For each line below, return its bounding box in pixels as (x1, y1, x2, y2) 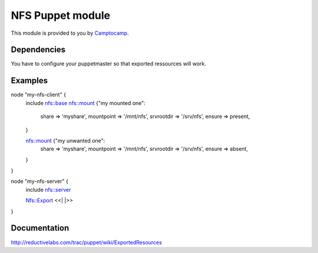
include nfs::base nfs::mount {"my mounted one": (25, 99, 145, 106)
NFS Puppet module (11, 9, 111, 22)
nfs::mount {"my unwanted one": (25, 137, 105, 144)
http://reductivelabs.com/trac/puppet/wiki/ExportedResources (11, 239, 162, 246)
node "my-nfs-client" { (11, 91, 66, 98)
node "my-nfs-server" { (11, 178, 69, 185)
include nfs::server (25, 186, 71, 193)
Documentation (11, 223, 69, 233)
